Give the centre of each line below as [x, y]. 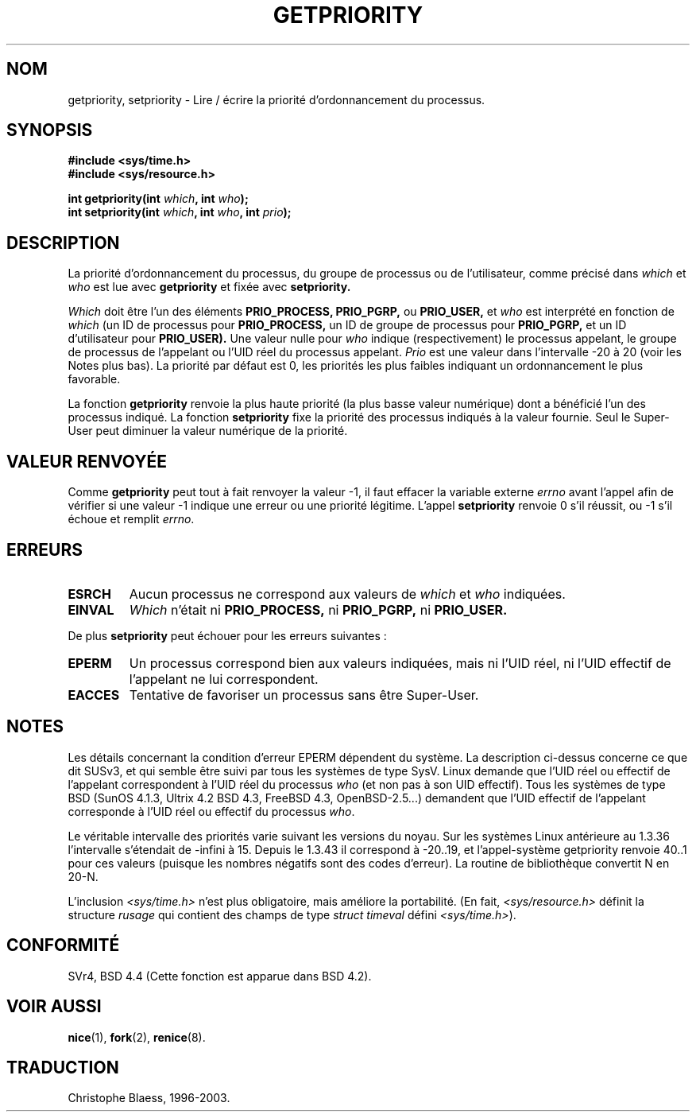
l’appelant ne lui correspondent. [224, 679]
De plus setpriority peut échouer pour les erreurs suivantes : [227, 635]
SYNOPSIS [50, 130]
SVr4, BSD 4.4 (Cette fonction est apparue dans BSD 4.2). [220, 976]
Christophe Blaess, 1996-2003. [149, 1098]
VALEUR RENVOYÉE [87, 461]
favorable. [94, 379]
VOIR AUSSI [54, 1007]
